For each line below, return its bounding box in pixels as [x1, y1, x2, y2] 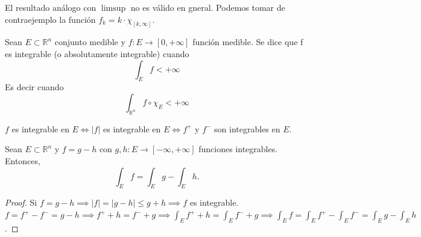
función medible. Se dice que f [192, 35, 303, 48]
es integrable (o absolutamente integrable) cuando [5, 48, 189, 60]
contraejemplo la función [5, 13, 96, 25]
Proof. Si [5, 196, 37, 209]
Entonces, [5, 155, 40, 167]
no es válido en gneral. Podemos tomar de [130, 1, 285, 13]
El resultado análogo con [5, 1, 97, 13]
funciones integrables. [198, 143, 278, 155]
